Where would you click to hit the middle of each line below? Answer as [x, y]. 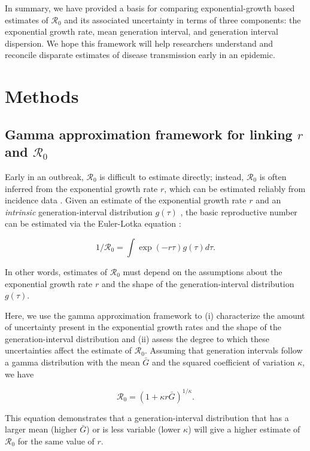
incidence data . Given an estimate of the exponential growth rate [126, 200]
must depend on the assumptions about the [203, 271]
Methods [42, 96]
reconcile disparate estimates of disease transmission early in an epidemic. [140, 55]
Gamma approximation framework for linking [149, 134]
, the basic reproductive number [239, 211]
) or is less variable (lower [133, 429]
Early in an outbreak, [44, 176]
